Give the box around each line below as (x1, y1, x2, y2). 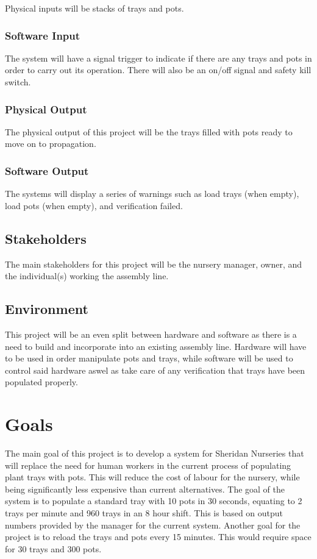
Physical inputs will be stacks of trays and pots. (5, 2, 184, 14)
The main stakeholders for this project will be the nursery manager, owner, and (5, 257, 302, 270)
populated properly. (5, 376, 78, 388)
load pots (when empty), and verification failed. (5, 199, 183, 212)
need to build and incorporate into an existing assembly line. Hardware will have (5, 340, 307, 352)
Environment (5, 299, 88, 318)
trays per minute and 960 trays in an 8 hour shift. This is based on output (5, 507, 283, 519)
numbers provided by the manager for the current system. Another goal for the (5, 518, 301, 531)
